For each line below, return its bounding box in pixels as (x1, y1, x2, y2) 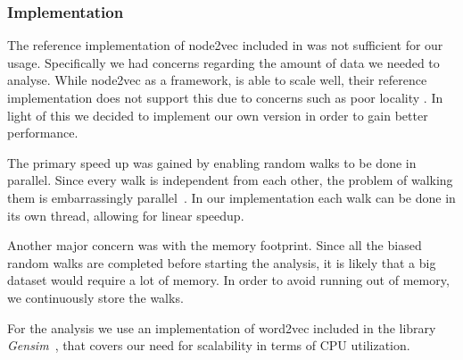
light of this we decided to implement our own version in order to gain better (7, 105, 428, 124)
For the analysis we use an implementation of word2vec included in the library (7, 318, 436, 337)
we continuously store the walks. (7, 288, 184, 306)
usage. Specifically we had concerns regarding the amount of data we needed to (7, 53, 440, 71)
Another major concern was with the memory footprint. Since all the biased (7, 236, 422, 255)
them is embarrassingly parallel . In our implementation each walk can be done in (7, 188, 456, 206)
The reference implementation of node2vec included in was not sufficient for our (7, 36, 443, 54)
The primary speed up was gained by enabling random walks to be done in (7, 153, 417, 172)
